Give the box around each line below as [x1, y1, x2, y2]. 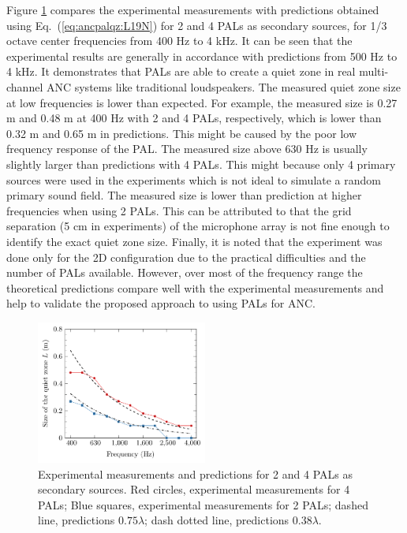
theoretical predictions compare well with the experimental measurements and [6, 279, 384, 296]
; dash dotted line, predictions [144, 512, 289, 528]
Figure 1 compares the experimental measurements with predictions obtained [6, 2, 379, 17]
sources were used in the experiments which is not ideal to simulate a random [6, 171, 382, 188]
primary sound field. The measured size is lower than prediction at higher [6, 187, 362, 203]
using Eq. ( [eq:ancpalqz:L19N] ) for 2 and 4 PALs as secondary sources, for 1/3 [6, 17, 387, 33]
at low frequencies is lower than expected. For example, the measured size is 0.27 [6, 94, 398, 110]
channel [6, 78, 43, 95]
